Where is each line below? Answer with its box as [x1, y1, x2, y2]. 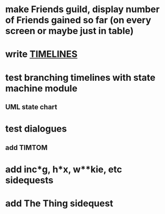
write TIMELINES [5, 48, 78, 60]
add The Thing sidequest [5, 197, 114, 209]
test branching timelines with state [5, 72, 156, 83]
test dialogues [5, 123, 67, 135]
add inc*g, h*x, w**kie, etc [5, 164, 122, 175]
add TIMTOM [5, 143, 48, 152]
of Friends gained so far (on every [5, 14, 151, 26]
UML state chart [5, 103, 58, 111]
